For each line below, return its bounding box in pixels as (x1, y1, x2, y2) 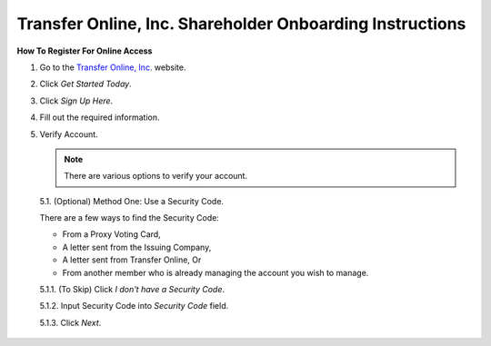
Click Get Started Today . (39, 78, 132, 90)
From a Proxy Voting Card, (62, 229, 161, 240)
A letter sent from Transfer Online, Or (62, 254, 202, 265)
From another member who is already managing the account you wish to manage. (62, 267, 369, 278)
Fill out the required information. (39, 112, 160, 123)
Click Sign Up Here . (39, 95, 114, 106)
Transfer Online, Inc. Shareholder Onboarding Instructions (16, 14, 466, 34)
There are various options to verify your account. (64, 171, 248, 182)
